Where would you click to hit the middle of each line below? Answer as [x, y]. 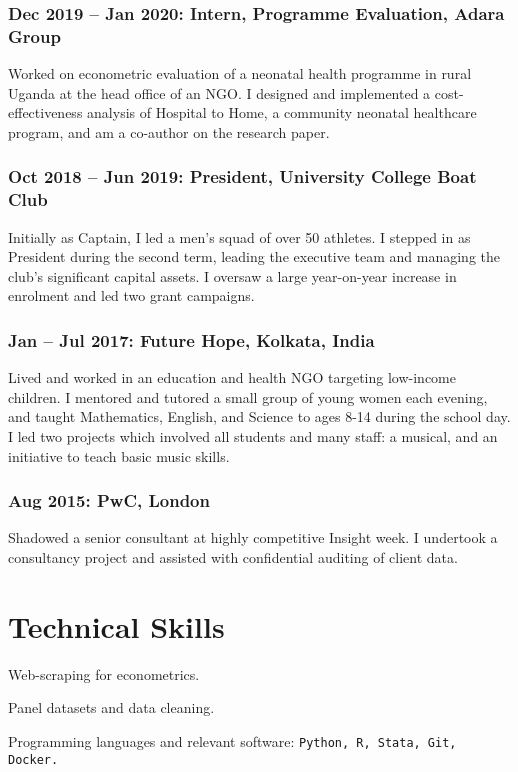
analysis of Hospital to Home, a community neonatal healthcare [282, 112]
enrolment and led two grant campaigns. [131, 295]
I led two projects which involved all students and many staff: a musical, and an [253, 436]
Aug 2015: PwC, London [109, 500]
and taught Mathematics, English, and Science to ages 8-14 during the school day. [259, 416]
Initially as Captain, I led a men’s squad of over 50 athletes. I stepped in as [239, 236]
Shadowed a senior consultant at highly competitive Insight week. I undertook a [253, 537]
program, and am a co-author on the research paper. [169, 131]
